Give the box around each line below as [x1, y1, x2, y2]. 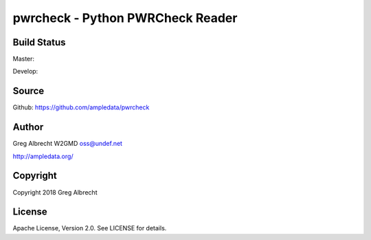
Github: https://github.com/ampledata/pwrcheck [12, 103, 150, 111]
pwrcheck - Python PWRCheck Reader [12, 10, 238, 25]
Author [12, 121, 44, 133]
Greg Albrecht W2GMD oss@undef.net [12, 140, 123, 148]
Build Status [12, 36, 66, 48]
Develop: [12, 67, 38, 76]
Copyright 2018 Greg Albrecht [12, 188, 98, 196]
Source [12, 85, 45, 97]
